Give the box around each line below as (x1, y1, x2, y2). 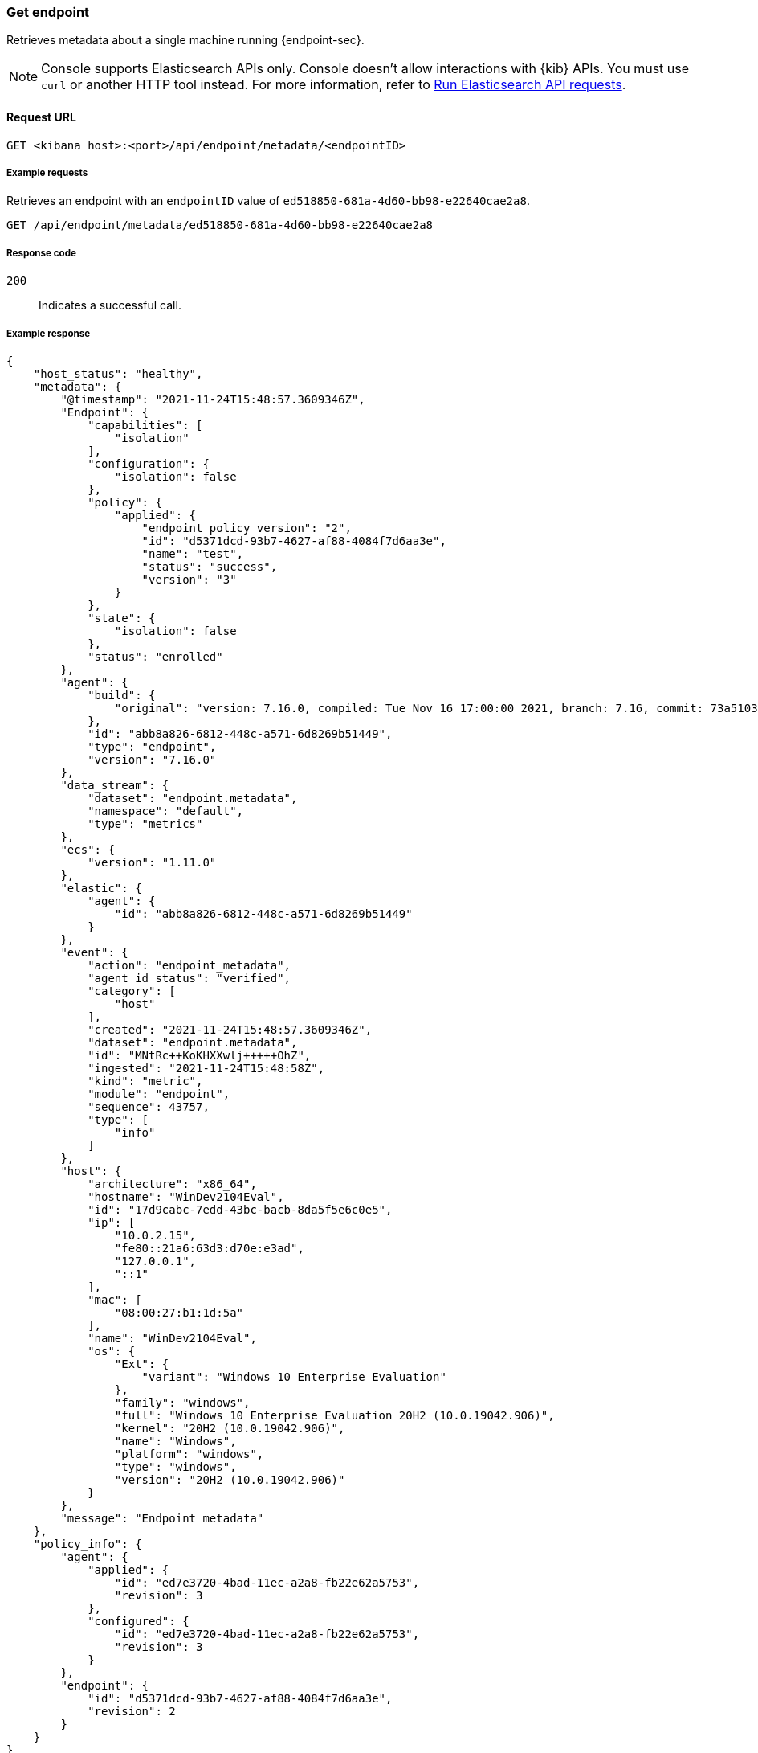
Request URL (6, 109, 76, 124)
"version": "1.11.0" (88, 855, 217, 869)
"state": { (88, 611, 156, 625)
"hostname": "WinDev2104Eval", (88, 1190, 284, 1203)
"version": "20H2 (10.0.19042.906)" (114, 1472, 345, 1486)
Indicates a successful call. (39, 298, 181, 313)
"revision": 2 (88, 1704, 176, 1718)
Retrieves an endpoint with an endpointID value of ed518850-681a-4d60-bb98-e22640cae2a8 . (6, 194, 530, 208)
